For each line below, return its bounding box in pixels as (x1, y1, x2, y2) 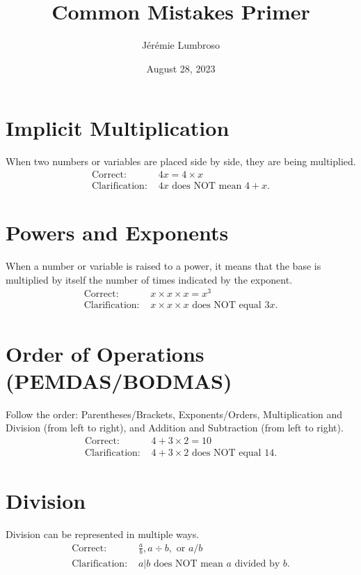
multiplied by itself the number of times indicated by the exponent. (6, 272, 293, 286)
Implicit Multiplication (6, 114, 230, 142)
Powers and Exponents (6, 218, 229, 247)
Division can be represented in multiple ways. (6, 527, 200, 542)
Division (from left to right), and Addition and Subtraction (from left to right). (6, 420, 344, 435)
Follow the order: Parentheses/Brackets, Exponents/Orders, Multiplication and (6, 406, 343, 421)
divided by (234, 558, 280, 569)
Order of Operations (6, 339, 204, 367)
